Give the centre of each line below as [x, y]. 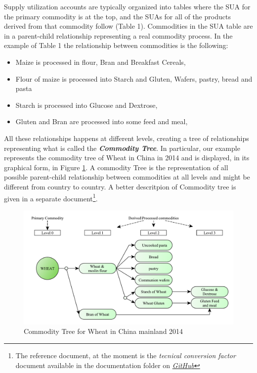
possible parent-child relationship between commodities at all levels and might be [127, 177]
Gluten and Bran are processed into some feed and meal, [102, 121]
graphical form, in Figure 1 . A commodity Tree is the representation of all [116, 167]
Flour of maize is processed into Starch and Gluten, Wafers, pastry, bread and [134, 78]
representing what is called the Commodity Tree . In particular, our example [122, 148]
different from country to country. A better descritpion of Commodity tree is [120, 186]
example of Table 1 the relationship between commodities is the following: [116, 45]
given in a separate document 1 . [51, 197]
